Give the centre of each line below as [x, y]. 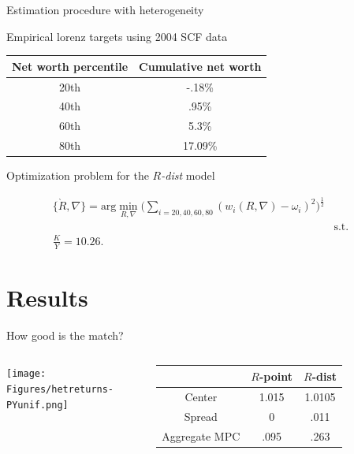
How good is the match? [65, 335]
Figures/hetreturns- [60, 390]
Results [47, 297]
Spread [201, 416]
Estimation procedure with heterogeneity [105, 9]
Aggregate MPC [201, 435]
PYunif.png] [37, 405]
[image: [26, 374]
